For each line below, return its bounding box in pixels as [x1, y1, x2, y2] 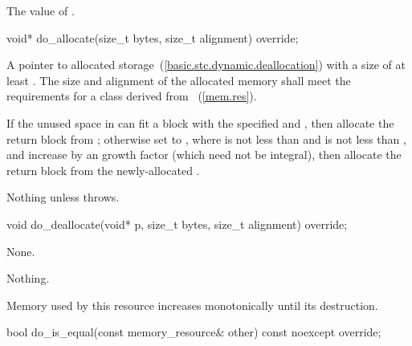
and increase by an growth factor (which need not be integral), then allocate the [6, 146, 402, 163]
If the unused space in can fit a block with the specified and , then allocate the [6, 114, 394, 131]
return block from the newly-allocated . [6, 161, 200, 178]
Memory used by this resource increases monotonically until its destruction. [6, 296, 378, 313]
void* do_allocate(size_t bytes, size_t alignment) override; [6, 29, 299, 46]
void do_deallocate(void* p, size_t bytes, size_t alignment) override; [6, 215, 348, 232]
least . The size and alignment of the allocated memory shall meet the [6, 71, 351, 88]
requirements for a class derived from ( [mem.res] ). [6, 88, 257, 104]
